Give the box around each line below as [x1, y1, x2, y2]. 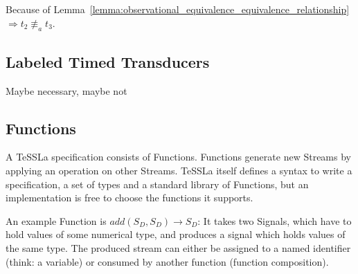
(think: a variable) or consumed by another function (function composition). [6, 254, 329, 268]
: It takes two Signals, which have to [197, 213, 352, 228]
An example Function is [6, 213, 107, 228]
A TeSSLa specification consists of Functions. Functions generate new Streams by [6, 149, 351, 164]
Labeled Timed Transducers [6, 51, 210, 72]
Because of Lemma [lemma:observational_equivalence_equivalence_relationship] [6, 2, 350, 16]
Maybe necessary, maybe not [6, 83, 127, 98]
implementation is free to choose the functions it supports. [6, 190, 253, 205]
